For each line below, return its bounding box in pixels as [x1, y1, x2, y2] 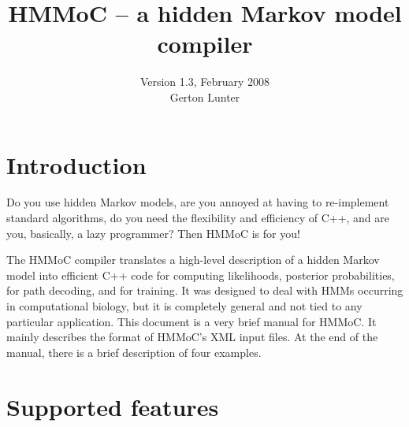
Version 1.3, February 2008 [139, 73, 270, 90]
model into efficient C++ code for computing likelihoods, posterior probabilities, [6, 266, 395, 283]
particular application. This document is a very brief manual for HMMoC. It [6, 313, 377, 329]
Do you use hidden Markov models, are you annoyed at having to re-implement [6, 194, 389, 210]
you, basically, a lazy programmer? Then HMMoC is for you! [6, 225, 300, 241]
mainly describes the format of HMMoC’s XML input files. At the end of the [6, 329, 378, 345]
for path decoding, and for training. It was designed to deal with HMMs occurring [6, 282, 403, 299]
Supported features [6, 390, 219, 422]
